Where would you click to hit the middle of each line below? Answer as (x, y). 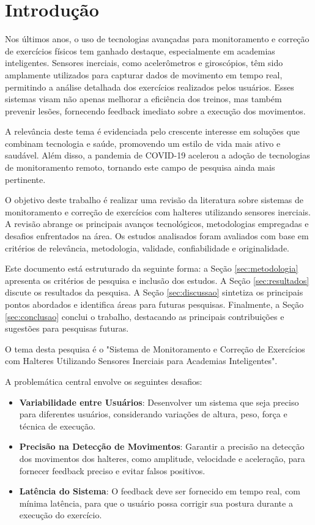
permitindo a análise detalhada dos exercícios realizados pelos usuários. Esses (150, 87)
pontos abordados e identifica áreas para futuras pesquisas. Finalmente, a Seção (154, 304)
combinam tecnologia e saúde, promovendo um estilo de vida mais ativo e (143, 143)
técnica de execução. (57, 426)
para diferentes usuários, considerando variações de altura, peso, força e (153, 414)
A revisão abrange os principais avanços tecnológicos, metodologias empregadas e (157, 224)
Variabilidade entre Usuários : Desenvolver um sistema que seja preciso (159, 402)
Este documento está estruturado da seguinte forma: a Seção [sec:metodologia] (152, 268)
